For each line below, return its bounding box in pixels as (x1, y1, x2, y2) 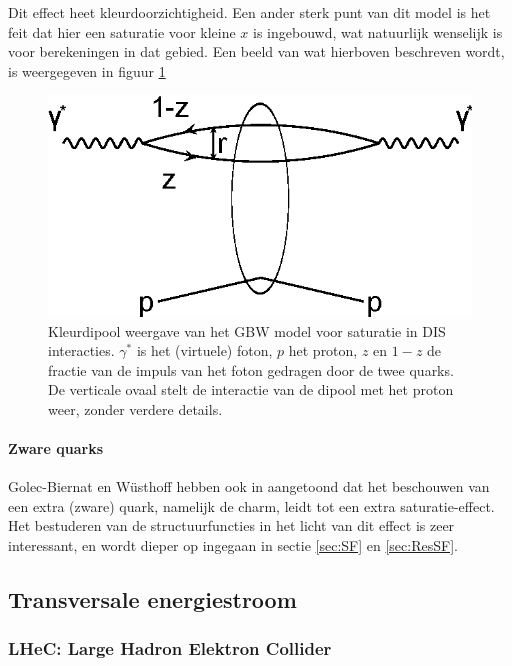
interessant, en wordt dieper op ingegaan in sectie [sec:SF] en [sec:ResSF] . (8, 535, 458, 556)
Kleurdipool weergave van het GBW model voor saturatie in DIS (48, 320, 446, 341)
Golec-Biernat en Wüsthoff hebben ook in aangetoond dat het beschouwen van (8, 476, 490, 497)
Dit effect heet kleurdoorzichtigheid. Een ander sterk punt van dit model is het (8, 2, 491, 22)
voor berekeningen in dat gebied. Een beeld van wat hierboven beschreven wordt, (8, 41, 505, 62)
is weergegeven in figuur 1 (8, 60, 166, 81)
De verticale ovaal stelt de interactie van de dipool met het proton (48, 379, 454, 400)
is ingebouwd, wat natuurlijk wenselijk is (253, 21, 503, 42)
